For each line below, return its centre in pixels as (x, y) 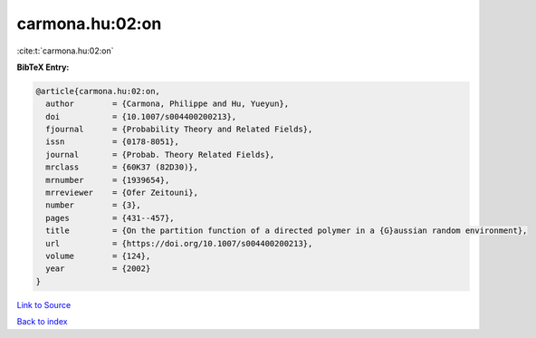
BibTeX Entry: (43, 67)
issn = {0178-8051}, (113, 142)
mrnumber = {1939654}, (108, 180)
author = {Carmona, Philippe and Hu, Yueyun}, (167, 104)
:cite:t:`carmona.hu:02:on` (65, 51)
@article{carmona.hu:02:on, (98, 91)
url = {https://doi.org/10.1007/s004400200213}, (179, 243)
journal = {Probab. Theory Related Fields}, (160, 155)
